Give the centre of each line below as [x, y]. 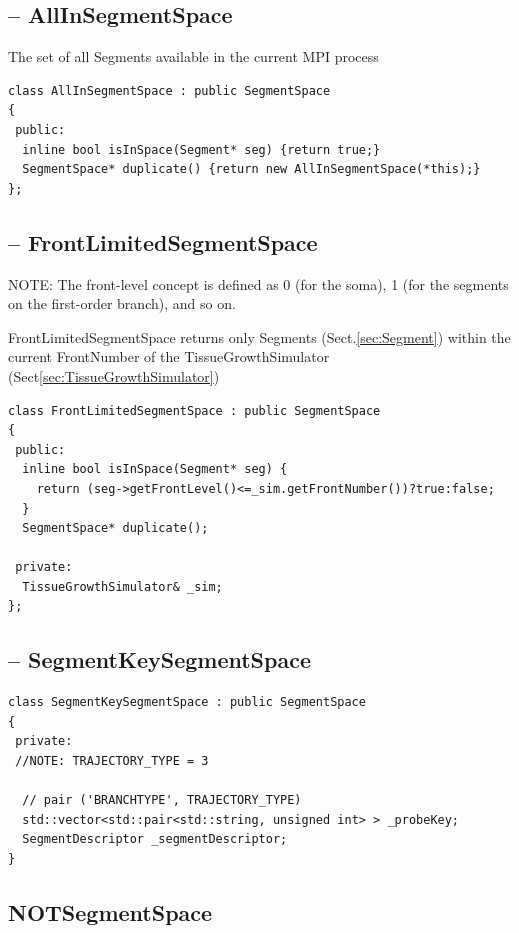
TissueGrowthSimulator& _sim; [122, 586]
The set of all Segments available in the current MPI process [193, 56]
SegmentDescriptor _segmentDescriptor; [155, 839]
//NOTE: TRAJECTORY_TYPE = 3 [112, 761]
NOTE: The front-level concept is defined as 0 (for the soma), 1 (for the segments [258, 283]
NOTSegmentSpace [110, 912]
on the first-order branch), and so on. [122, 303]
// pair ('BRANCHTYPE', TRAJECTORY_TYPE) [162, 800]
